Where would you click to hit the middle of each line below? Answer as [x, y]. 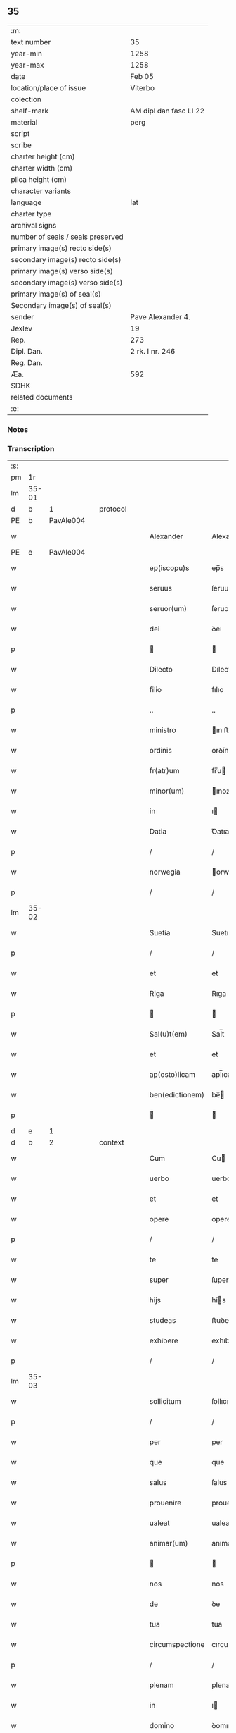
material [24, 122]
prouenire [165, 1503]
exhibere [164, 1340]
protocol [113, 509]
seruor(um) [168, 609]
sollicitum [165, 1402]
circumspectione [177, 1645]
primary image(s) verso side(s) [62, 271]
